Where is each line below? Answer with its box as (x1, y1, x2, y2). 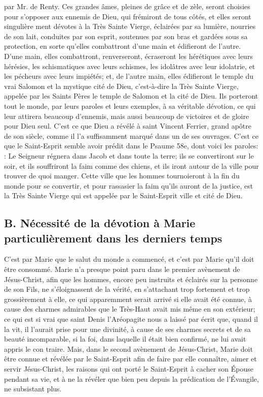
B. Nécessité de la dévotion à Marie (4, 215, 196, 231)
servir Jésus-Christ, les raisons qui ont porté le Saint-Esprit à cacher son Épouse (4, 363, 253, 374)
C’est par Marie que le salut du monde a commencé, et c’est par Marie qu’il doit (4, 254, 254, 264)
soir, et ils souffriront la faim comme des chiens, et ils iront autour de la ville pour (4, 160, 259, 171)
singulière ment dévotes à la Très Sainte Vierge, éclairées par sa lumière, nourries (4, 21, 256, 32)
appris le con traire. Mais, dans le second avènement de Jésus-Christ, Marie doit (4, 343, 253, 354)
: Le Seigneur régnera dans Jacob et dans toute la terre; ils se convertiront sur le (4, 150, 254, 161)
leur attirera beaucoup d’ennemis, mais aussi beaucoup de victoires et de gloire (4, 110, 249, 121)
